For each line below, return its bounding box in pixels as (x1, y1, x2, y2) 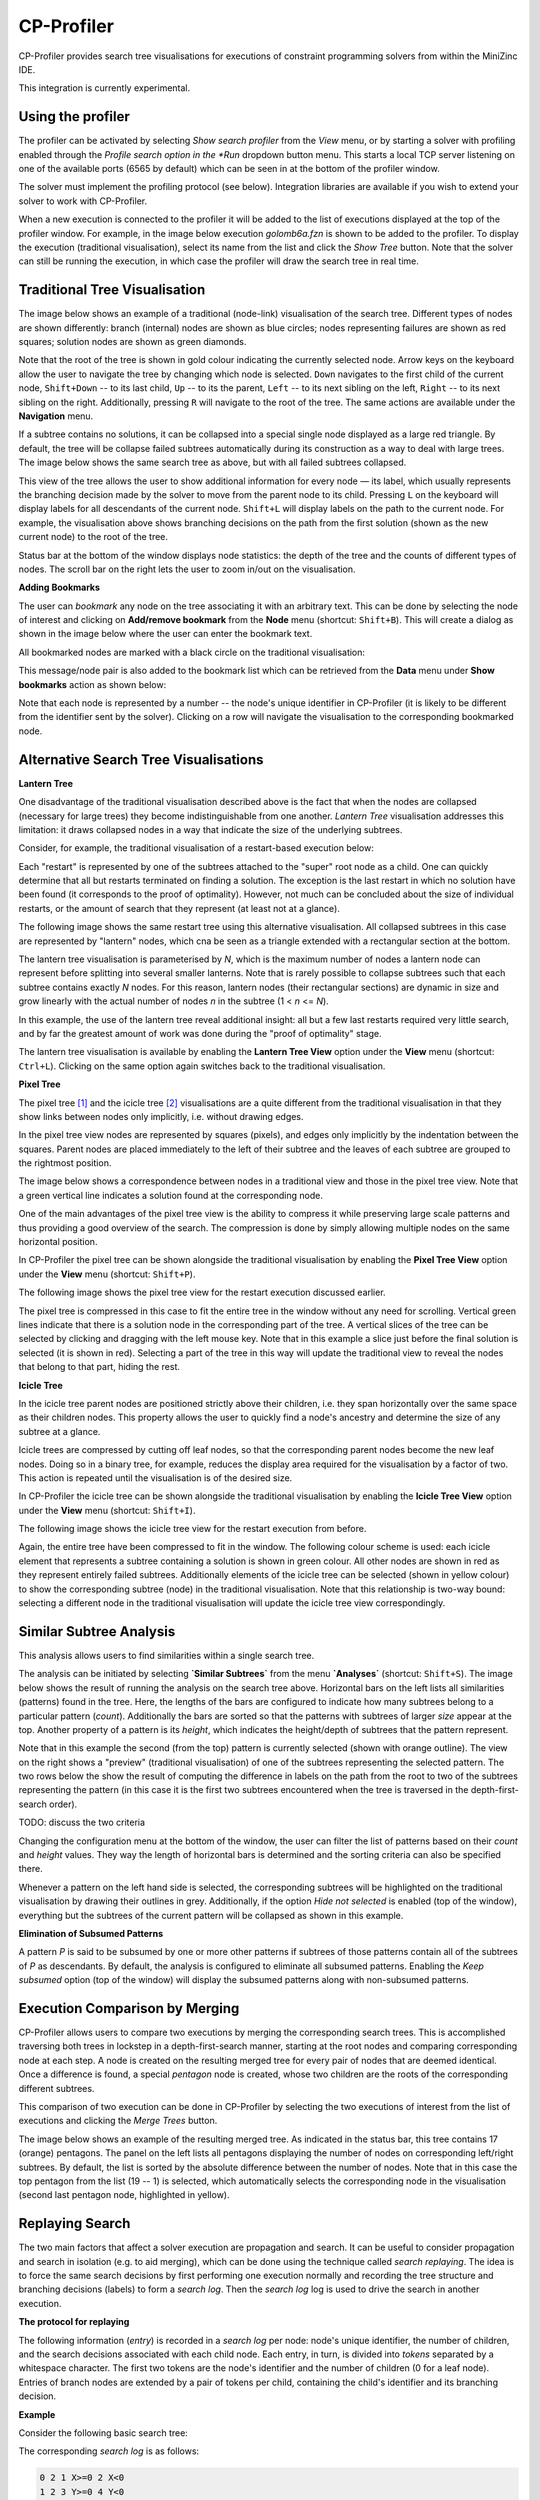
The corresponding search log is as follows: (18, 2445, 200, 2457)
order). (48, 1798, 78, 1810)
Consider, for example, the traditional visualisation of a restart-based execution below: (18, 842, 374, 854)
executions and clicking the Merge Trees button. (18, 2115, 218, 2127)
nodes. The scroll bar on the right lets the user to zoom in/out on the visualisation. (18, 563, 356, 575)
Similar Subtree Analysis (18, 1623, 176, 1640)
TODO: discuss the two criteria (18, 1816, 145, 1829)
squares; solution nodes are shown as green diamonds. (18, 336, 247, 348)
